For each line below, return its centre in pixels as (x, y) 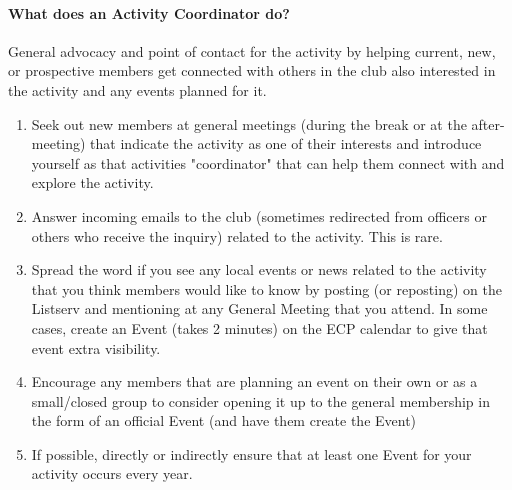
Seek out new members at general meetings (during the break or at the (249, 123)
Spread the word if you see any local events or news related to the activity (259, 269)
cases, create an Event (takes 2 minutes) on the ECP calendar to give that (259, 327)
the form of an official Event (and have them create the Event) (224, 420)
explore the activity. (92, 182)
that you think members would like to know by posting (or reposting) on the (266, 288)
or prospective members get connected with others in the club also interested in (252, 70)
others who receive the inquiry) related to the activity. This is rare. (237, 235)
